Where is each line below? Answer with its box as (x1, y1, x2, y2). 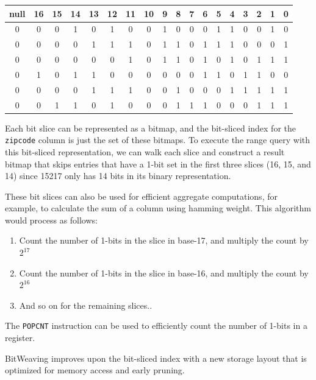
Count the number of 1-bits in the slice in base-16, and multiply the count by (19, 266, 309, 279)
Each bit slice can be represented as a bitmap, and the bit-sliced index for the (5, 121, 296, 134)
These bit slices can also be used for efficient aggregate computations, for (5, 189, 278, 202)
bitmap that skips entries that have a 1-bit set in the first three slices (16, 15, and (5, 157, 311, 170)
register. (5, 331, 35, 344)
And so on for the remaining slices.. (19, 298, 153, 311)
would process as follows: (5, 213, 98, 226)
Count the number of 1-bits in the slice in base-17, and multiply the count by (19, 234, 309, 247)
